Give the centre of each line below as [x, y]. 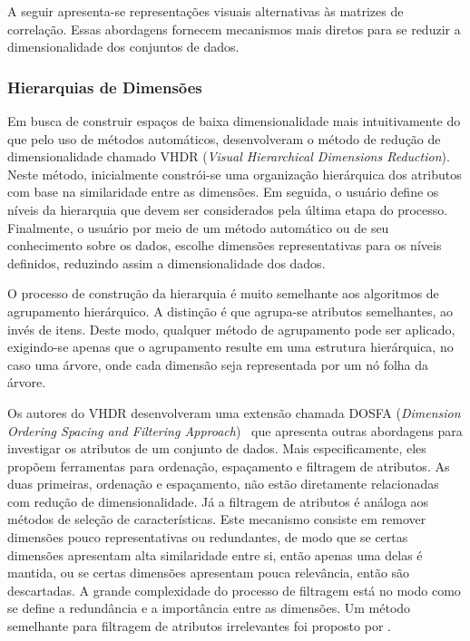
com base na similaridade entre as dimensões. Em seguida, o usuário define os [223, 192]
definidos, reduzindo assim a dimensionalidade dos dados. [166, 262]
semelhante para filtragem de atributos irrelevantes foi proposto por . [199, 626]
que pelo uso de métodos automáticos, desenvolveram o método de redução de [224, 138]
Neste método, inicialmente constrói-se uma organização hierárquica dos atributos [235, 174]
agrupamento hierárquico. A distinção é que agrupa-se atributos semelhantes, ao [230, 311]
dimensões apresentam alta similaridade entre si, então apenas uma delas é [215, 554]
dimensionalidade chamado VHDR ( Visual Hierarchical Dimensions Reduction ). [229, 156]
